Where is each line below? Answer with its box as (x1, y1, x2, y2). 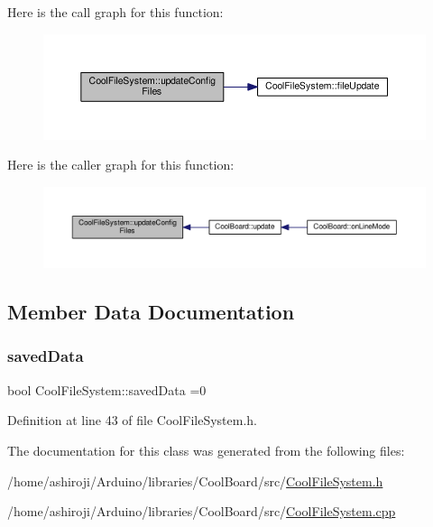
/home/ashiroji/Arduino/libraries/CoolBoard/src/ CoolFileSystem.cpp (7, 502, 396, 521)
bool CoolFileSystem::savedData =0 (7, 380, 207, 399)
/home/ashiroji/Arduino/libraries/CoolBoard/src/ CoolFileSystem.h (7, 471, 383, 490)
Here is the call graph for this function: (7, 3, 224, 21)
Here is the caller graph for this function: (7, 155, 235, 174)
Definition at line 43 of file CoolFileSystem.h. (7, 411, 257, 430)
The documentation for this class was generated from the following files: (7, 440, 405, 459)
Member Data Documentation (7, 298, 295, 326)
